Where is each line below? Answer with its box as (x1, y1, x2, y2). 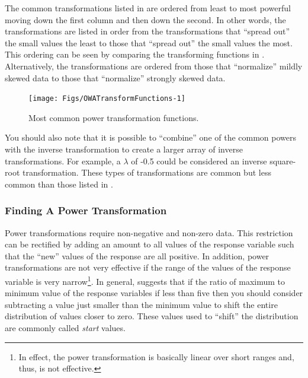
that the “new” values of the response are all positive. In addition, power (5, 249, 269, 262)
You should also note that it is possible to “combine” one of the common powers (5, 131, 297, 144)
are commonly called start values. (5, 322, 126, 333)
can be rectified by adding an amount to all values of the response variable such (5, 238, 294, 250)
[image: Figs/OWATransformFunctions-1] (28, 94, 185, 103)
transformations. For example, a (5, 154, 121, 167)
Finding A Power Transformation (5, 203, 167, 218)
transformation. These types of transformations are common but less (22, 166, 271, 179)
